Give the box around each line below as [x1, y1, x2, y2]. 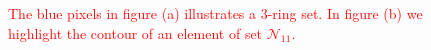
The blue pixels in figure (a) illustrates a [8, 3, 257, 23]
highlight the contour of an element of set [8, 22, 263, 43]
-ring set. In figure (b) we [267, 3, 423, 23]
